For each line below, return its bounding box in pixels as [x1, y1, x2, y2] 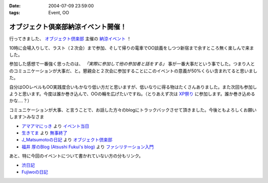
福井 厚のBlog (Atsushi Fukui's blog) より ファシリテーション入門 [21, 144, 154, 150]
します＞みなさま [9, 114, 44, 120]
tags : [9, 10, 20, 16]
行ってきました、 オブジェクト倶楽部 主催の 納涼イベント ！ [9, 36, 132, 42]
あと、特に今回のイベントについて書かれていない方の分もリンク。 [9, 153, 143, 159]
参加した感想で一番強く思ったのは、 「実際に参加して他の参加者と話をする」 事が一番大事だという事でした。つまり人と [9, 61, 255, 67]
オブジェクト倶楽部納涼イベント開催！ [9, 23, 127, 31]
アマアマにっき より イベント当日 [21, 123, 89, 129]
